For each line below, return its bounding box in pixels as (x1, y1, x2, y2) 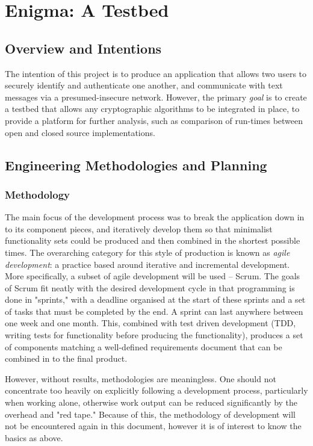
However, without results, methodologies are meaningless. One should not (5, 372, 276, 385)
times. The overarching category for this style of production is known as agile (5, 246, 290, 258)
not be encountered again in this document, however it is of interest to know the (5, 420, 302, 432)
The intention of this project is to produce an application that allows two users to (5, 67, 307, 79)
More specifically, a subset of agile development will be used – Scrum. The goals (5, 270, 300, 282)
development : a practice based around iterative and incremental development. (5, 258, 290, 270)
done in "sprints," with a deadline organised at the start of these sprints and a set (5, 293, 306, 306)
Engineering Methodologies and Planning (5, 155, 267, 174)
